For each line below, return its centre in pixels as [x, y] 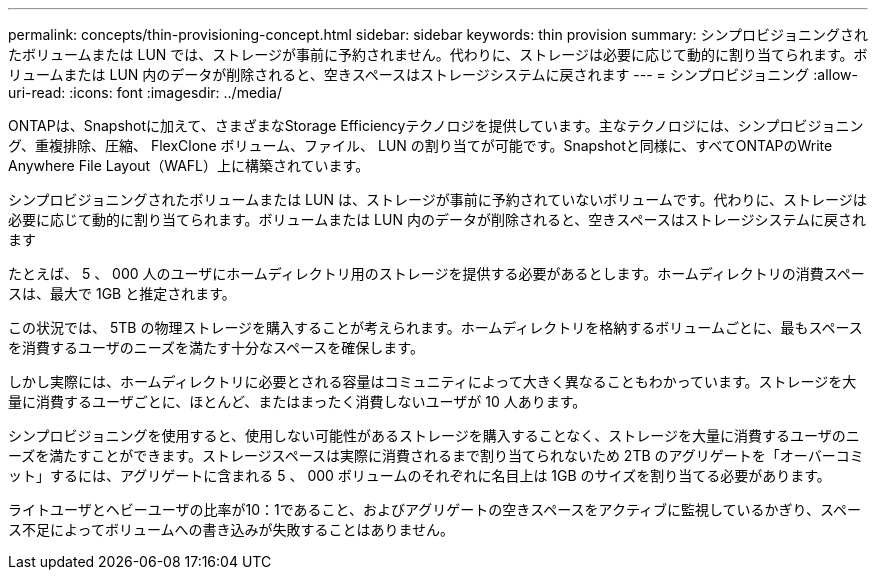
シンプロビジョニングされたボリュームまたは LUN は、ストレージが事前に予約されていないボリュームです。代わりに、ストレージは [437, 199]
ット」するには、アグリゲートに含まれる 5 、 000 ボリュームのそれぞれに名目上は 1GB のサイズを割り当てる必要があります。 [419, 475]
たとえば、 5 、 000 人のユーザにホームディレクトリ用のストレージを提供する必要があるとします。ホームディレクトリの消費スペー [436, 273]
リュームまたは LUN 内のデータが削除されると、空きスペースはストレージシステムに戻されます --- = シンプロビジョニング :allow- [433, 74]
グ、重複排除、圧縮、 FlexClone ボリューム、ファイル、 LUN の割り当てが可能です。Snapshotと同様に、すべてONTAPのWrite [420, 145]
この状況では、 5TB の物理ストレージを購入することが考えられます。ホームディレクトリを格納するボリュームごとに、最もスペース [435, 327]
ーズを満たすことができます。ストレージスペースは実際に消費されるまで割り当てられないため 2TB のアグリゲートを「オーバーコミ [436, 455]
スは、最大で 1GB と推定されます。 [122, 293]
